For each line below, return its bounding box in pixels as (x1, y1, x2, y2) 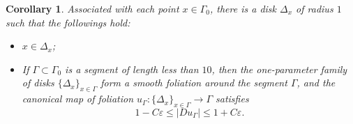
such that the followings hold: (6, 15, 130, 29)
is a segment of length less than (65, 61, 199, 76)
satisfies (216, 91, 249, 106)
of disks (22, 75, 54, 90)
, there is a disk (210, 1, 277, 15)
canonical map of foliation (22, 91, 134, 106)
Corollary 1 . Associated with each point (6, 1, 179, 15)
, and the (296, 75, 336, 90)
